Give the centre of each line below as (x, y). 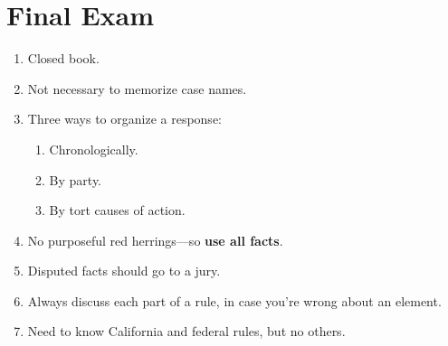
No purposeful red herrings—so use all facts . (155, 240)
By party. (76, 179)
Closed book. (63, 58)
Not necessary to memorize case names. (137, 88)
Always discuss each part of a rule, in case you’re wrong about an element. (234, 300)
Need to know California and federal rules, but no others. (186, 331)
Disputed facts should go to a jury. (124, 271)
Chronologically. (94, 149)
